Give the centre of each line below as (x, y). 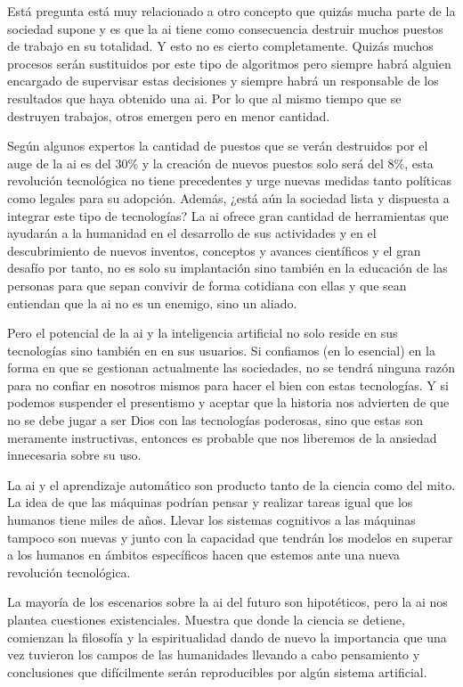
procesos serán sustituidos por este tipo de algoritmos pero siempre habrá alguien (229, 63)
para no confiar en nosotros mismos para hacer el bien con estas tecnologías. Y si (228, 384)
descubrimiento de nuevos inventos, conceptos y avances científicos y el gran (214, 250)
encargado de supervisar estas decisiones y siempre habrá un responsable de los (223, 81)
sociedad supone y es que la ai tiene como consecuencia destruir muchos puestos (225, 28)
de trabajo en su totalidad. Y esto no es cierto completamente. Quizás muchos (220, 46)
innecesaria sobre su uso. (74, 455)
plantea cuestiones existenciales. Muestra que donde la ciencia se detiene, (206, 619)
